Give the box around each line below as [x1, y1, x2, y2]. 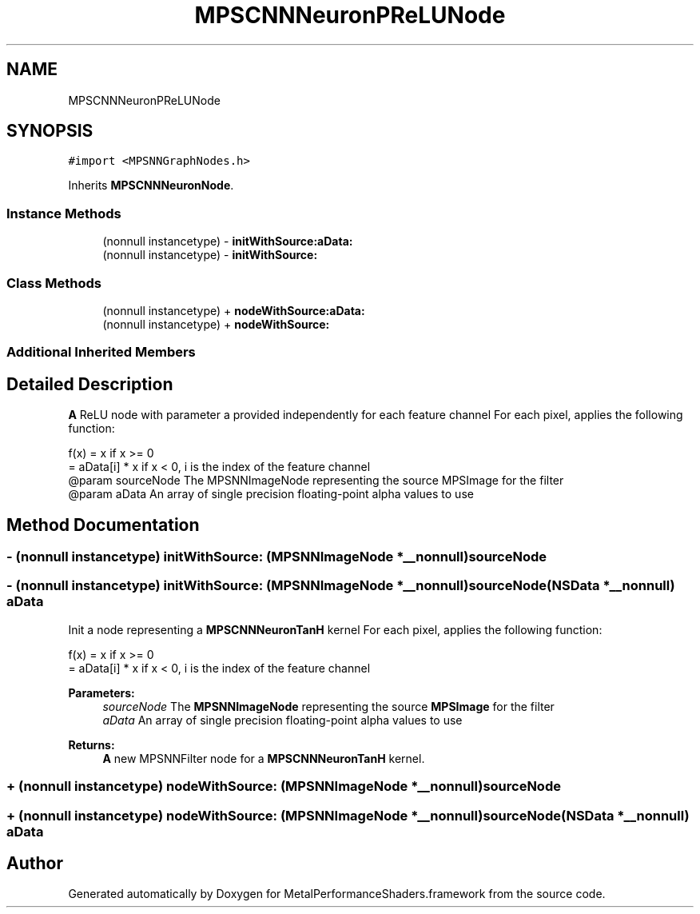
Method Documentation [6, 514, 200, 535]
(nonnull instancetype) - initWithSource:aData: [102, 234, 353, 249]
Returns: [68, 737, 115, 752]
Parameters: [68, 685, 135, 700]
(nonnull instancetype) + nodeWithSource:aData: [102, 303, 365, 317]
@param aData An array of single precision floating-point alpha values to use [68, 487, 474, 501]
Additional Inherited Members [6, 344, 196, 361]
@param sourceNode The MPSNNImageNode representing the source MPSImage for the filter [68, 473, 564, 488]
